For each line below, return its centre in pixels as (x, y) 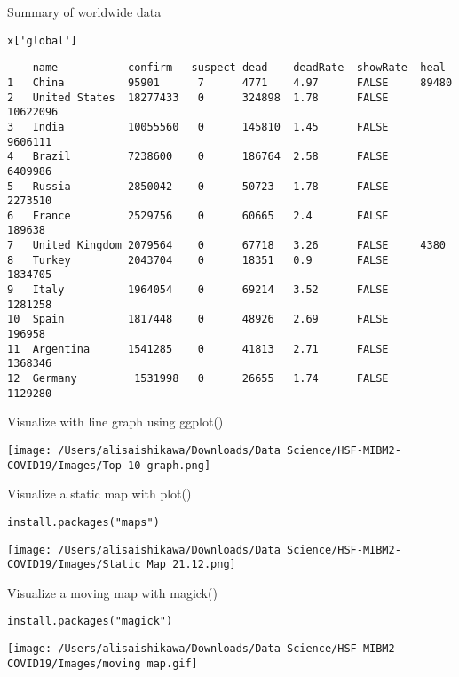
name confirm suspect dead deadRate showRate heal (239, 68)
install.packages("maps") (83, 522)
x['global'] (42, 40)
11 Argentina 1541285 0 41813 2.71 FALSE (198, 349)
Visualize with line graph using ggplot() (115, 422)
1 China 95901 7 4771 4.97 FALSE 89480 (230, 82)
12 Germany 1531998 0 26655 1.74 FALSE (198, 379)
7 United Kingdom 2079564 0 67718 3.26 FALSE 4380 (226, 246)
